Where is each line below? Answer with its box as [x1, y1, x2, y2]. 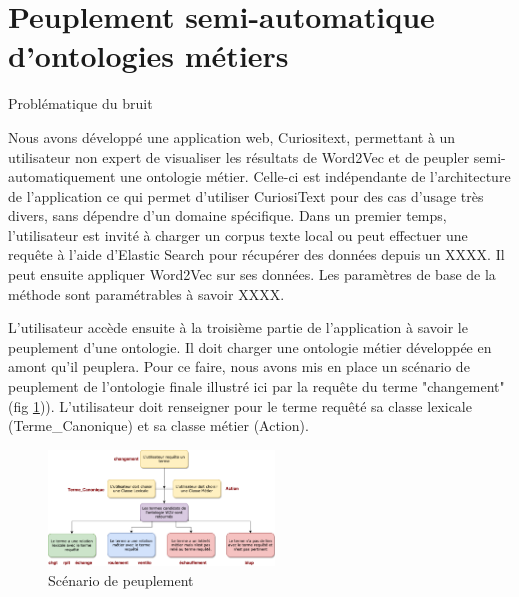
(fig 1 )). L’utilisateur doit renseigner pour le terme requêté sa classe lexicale [8, 395, 472, 416]
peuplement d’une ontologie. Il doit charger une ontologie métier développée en [8, 336, 492, 357]
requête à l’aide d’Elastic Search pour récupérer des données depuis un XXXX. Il [8, 244, 505, 265]
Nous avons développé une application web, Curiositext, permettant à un [8, 126, 456, 147]
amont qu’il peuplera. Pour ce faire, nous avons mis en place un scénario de [8, 356, 470, 377]
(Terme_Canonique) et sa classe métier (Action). [8, 415, 309, 436]
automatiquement [8, 166, 116, 187]
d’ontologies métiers [8, 35, 289, 76]
